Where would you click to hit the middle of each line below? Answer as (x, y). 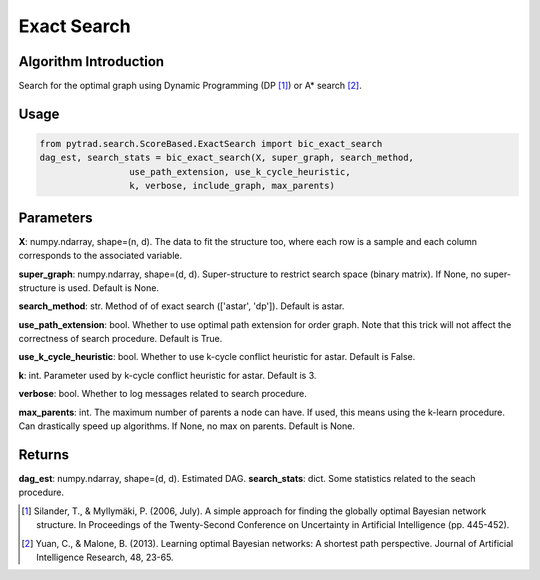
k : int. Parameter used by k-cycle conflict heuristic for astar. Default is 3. (167, 375)
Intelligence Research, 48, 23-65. (105, 557)
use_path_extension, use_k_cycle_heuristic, (239, 171)
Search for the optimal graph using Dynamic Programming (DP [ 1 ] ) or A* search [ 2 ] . (190, 86)
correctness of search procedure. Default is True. (120, 339)
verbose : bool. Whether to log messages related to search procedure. (162, 394)
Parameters (55, 217)
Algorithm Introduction (91, 61)
